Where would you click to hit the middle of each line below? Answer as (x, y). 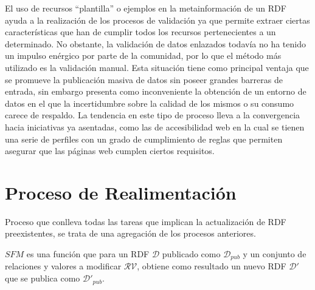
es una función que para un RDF (88, 254)
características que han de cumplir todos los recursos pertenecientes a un (140, 32)
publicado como (191, 254)
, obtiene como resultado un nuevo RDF (212, 266)
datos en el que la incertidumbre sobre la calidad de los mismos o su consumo (150, 103)
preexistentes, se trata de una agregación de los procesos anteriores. (130, 233)
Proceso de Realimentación (121, 192)
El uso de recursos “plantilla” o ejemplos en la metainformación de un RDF (146, 8)
